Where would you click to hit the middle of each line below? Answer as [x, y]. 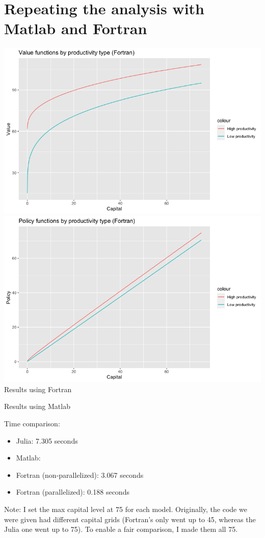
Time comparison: [32, 423]
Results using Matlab [37, 406]
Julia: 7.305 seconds [47, 440]
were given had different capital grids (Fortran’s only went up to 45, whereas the [130, 519]
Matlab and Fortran [76, 28]
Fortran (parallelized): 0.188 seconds [73, 492]
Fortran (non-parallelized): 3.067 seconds [80, 475]
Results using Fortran [38, 389]
